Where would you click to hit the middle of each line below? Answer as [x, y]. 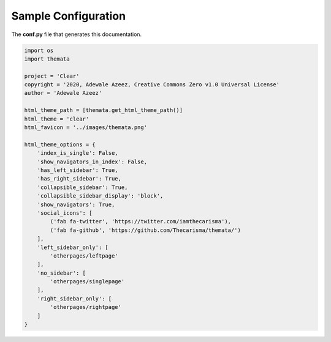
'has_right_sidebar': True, [79, 179]
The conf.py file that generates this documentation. [77, 34]
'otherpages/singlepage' [87, 282]
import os [39, 50]
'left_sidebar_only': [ [73, 247]
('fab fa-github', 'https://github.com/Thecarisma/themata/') [146, 230]
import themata [47, 59]
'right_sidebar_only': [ [74, 299]
